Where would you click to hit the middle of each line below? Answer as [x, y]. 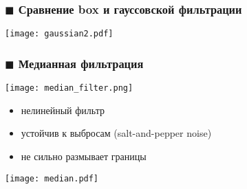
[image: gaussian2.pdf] [59, 34]
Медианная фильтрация [81, 63]
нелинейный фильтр [63, 110]
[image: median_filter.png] [69, 88]
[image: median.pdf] [52, 178]
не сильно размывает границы [84, 156]
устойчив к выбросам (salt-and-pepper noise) [116, 133]
